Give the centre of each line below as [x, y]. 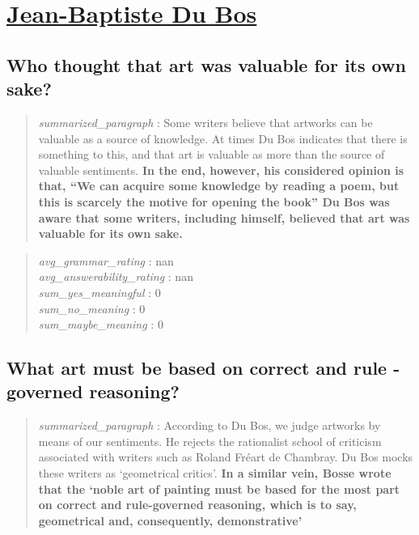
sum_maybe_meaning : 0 [101, 324]
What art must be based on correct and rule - [203, 368]
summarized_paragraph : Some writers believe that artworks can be [205, 122]
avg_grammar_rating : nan [106, 260]
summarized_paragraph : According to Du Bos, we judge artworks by [209, 425]
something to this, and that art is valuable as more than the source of [212, 154]
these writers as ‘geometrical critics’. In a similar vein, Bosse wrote [215, 473]
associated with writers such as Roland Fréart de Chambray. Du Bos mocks [226, 457]
